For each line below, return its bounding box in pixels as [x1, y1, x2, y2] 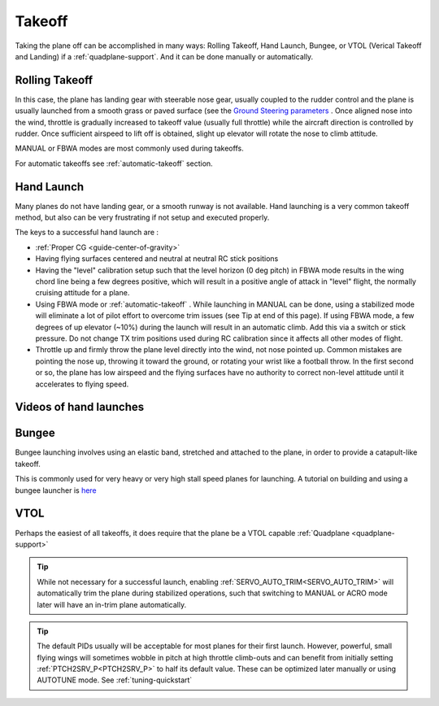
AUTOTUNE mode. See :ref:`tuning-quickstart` [37, 675, 193, 685]
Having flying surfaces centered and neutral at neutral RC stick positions [35, 254, 279, 264]
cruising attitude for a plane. [35, 288, 130, 298]
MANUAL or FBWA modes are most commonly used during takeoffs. [15, 143, 244, 154]
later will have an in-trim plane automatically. [37, 599, 187, 609]
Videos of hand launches [15, 400, 145, 414]
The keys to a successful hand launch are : [15, 228, 159, 238]
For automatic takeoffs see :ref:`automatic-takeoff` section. [15, 159, 213, 168]
